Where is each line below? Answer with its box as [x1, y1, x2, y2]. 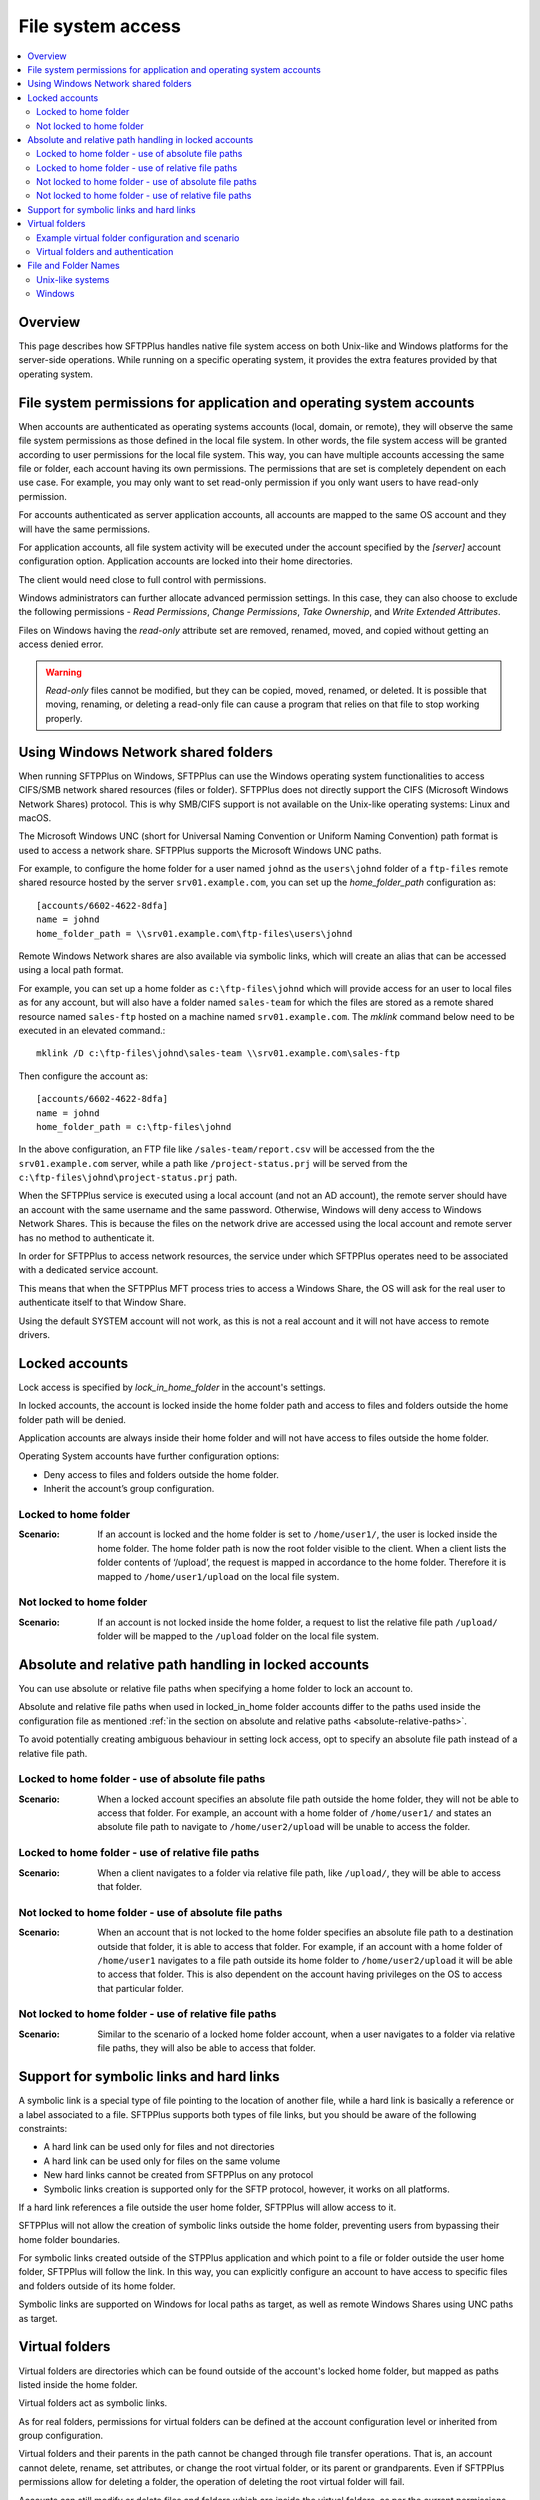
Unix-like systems [36, 273, 110, 285]
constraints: [18, 2122, 68, 2134]
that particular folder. [97, 1982, 184, 1994]
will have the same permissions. [18, 523, 150, 535]
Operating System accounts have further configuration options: [18, 1450, 280, 1462]
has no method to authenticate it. [18, 1231, 155, 1244]
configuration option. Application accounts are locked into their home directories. [18, 555, 354, 567]
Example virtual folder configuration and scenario [36, 231, 240, 244]
